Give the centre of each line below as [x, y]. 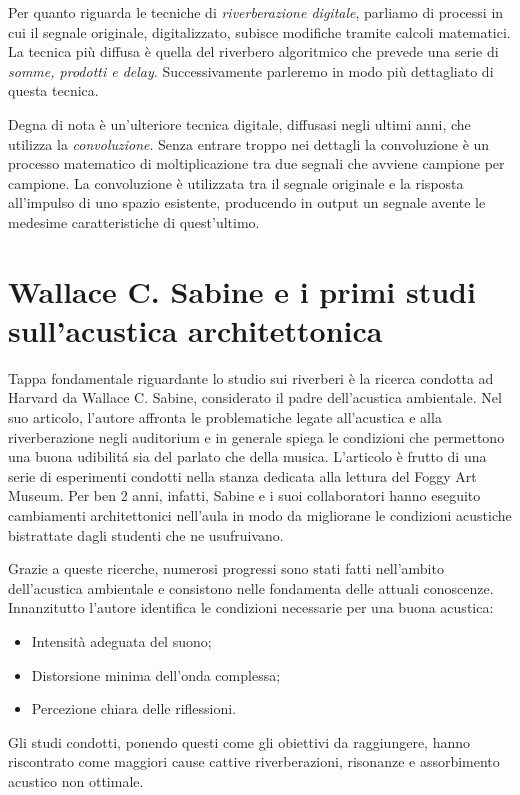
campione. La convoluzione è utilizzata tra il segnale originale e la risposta [236, 182]
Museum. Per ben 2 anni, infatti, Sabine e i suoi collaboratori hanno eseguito [244, 495]
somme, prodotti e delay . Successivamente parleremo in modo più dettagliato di [251, 70]
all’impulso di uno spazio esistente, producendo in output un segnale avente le [247, 202]
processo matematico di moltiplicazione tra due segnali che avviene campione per [256, 163]
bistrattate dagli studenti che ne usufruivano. [146, 534]
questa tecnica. [53, 90]
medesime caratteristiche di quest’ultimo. [134, 221]
